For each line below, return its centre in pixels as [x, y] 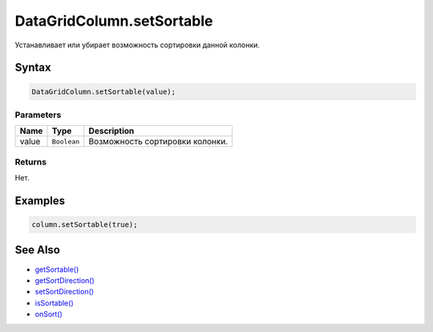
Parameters [38, 115]
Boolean [66, 142]
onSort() [49, 314]
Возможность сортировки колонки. [158, 142]
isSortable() [54, 303]
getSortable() [57, 269]
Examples [40, 200]
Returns [31, 162]
